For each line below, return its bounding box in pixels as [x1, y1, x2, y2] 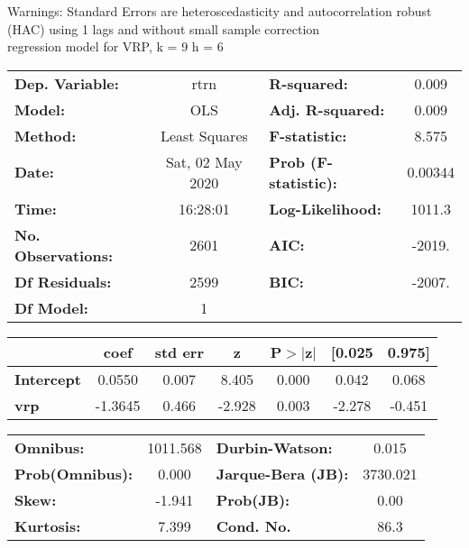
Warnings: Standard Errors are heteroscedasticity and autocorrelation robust [7, 2, 432, 20]
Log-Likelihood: [269, 197, 382, 219]
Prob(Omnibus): [14, 462, 133, 484]
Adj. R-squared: [269, 98, 385, 120]
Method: [14, 124, 77, 146]
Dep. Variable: [14, 72, 119, 94]
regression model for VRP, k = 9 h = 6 [7, 37, 224, 56]
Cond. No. [216, 515, 291, 536]
